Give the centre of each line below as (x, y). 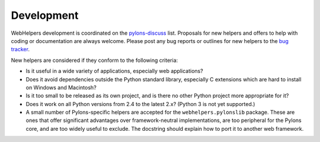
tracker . (20, 49)
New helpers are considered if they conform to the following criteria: (95, 60)
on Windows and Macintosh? (61, 87)
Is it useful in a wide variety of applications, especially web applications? (115, 71)
